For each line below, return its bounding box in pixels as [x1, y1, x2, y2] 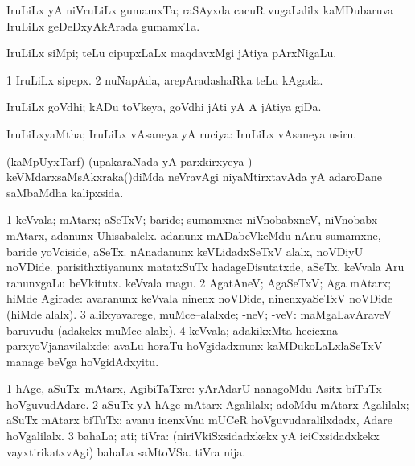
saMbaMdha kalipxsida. [6, 184, 124, 200]
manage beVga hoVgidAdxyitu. [6, 353, 159, 369]
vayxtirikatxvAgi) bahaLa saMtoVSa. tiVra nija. [6, 443, 246, 460]
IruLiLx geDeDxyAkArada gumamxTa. [6, 17, 200, 34]
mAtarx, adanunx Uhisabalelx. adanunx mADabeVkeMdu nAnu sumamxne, [6, 226, 381, 243]
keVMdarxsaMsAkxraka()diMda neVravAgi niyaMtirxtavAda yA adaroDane [6, 168, 382, 185]
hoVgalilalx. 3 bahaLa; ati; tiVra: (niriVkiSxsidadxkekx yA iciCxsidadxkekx [6, 427, 380, 444]
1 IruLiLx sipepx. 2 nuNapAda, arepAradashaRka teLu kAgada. [6, 71, 323, 88]
